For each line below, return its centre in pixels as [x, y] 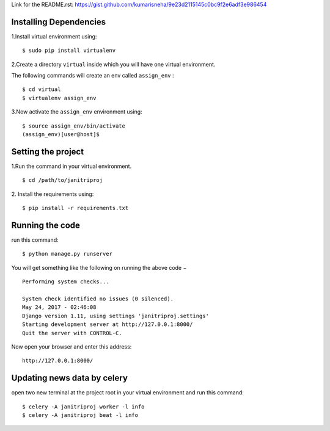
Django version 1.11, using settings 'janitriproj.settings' [116, 316]
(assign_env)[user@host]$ [61, 135]
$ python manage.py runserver [68, 254]
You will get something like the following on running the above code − [99, 267]
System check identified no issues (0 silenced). [98, 299]
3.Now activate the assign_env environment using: [77, 112]
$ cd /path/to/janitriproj [63, 180]
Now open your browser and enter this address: [71, 346]
